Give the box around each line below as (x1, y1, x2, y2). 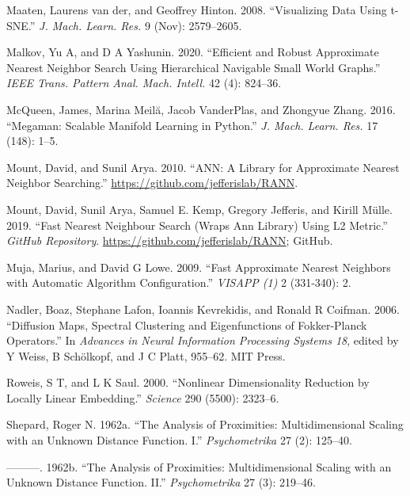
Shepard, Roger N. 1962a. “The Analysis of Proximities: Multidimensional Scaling (6, 416, 404, 433)
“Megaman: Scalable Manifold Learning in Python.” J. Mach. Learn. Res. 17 (6, 116, 378, 133)
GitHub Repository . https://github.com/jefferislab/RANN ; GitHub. (6, 232, 333, 249)
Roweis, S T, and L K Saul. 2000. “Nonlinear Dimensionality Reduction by (6, 374, 370, 391)
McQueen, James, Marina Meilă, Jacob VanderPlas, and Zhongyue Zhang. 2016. (6, 101, 396, 117)
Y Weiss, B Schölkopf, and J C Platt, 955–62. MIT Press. (6, 347, 286, 364)
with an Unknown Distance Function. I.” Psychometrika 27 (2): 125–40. (6, 432, 352, 448)
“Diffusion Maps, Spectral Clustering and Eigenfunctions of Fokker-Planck (6, 316, 367, 333)
